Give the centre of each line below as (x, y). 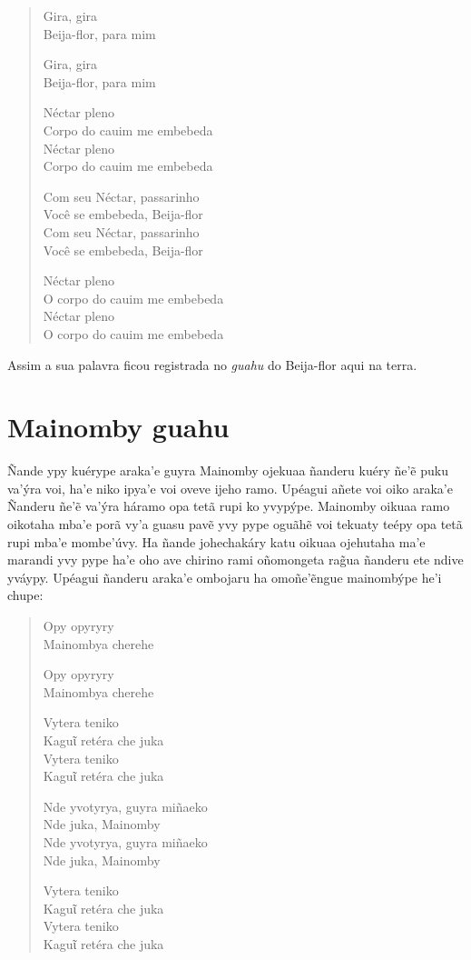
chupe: (25, 595)
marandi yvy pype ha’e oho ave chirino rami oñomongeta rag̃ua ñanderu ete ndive (235, 560)
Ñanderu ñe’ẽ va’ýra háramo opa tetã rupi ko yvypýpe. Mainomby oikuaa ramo (229, 506)
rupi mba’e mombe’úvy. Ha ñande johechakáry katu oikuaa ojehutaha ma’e (216, 541)
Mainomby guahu (118, 427)
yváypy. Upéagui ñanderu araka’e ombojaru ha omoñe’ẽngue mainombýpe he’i (225, 577)
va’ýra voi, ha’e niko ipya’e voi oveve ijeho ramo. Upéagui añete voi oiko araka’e (230, 488)
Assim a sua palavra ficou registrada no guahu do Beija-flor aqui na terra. (212, 364)
